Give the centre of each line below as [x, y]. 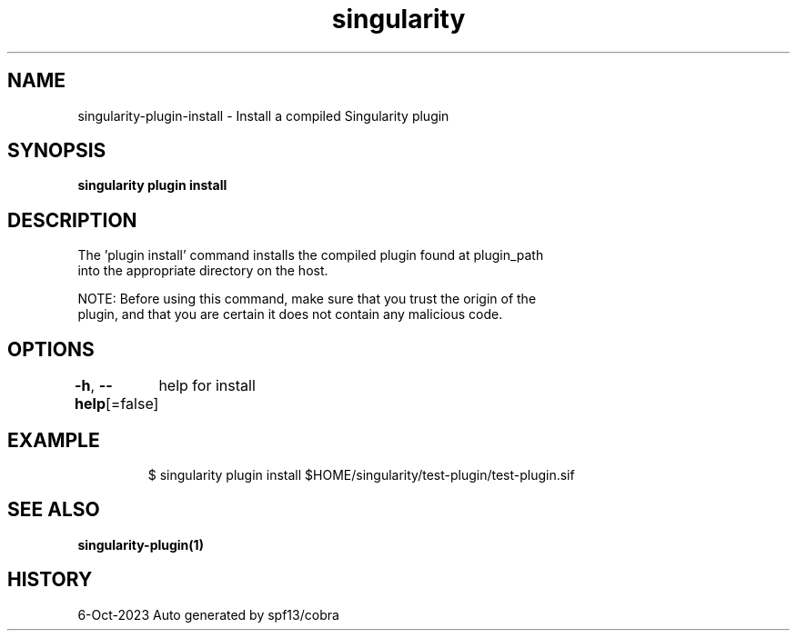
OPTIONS [51, 349]
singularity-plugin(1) [141, 544]
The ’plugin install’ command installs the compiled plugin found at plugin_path [311, 255]
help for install [207, 386]
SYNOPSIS [57, 151]
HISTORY [50, 580]
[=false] [132, 404]
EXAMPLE [54, 440]
